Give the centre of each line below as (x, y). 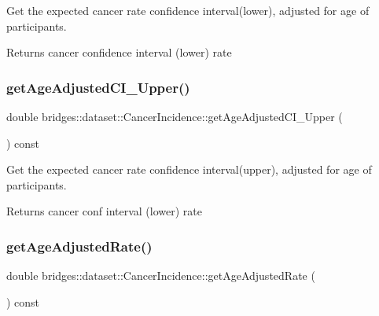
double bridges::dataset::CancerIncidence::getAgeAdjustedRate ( (161, 276)
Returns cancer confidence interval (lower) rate (119, 52)
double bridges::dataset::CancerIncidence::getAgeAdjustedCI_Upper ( (175, 116)
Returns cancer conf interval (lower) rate (104, 211)
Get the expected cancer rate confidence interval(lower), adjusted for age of (188, 10)
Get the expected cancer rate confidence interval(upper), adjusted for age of (189, 169)
